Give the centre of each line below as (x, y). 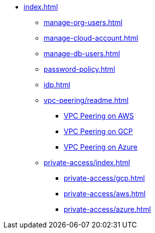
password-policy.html (80, 69)
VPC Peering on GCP (98, 131)
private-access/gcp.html (104, 178)
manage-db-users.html (82, 53)
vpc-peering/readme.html (86, 100)
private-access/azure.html (107, 209)
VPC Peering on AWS (99, 116)
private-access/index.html (87, 162)
